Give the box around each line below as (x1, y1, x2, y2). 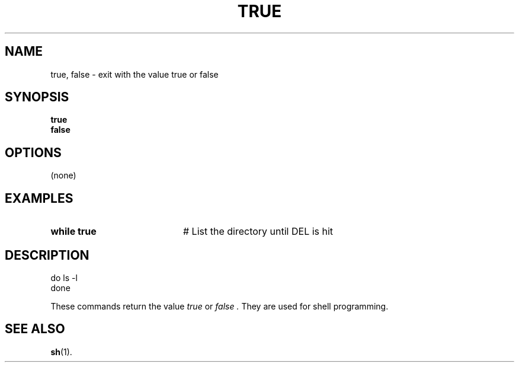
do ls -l (50, 272, 78, 283)
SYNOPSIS (5, 90, 69, 105)
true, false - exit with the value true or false (50, 69, 219, 79)
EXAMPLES (5, 190, 73, 206)
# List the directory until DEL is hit (182, 225, 334, 238)
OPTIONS (5, 145, 62, 160)
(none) (50, 170, 76, 181)
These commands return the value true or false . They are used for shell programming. (50, 301, 389, 311)
